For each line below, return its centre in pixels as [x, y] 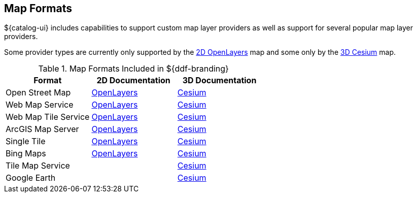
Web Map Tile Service [48, 117]
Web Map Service [40, 105]
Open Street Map [38, 93]
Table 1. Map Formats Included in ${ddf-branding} [133, 69]
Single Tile [26, 141]
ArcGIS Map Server [42, 129]
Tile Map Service [38, 166]
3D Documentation [219, 80]
